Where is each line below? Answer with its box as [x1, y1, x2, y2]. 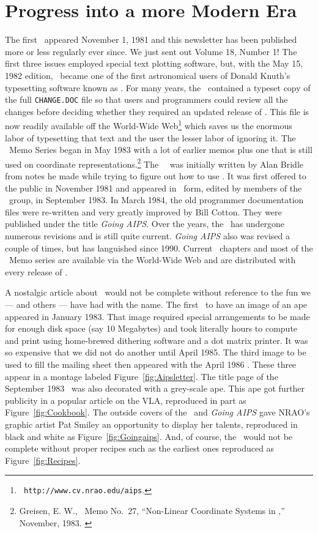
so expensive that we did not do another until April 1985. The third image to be [5, 346, 306, 359]
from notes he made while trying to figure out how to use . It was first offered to [5, 170, 306, 182]
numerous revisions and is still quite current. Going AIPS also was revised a [5, 229, 290, 242]
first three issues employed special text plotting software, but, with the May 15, [5, 57, 303, 70]
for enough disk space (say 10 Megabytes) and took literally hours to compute [5, 322, 298, 335]
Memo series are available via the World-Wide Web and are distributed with [9, 253, 296, 266]
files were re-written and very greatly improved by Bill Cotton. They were [5, 205, 282, 218]
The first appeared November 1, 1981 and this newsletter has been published [5, 33, 297, 46]
